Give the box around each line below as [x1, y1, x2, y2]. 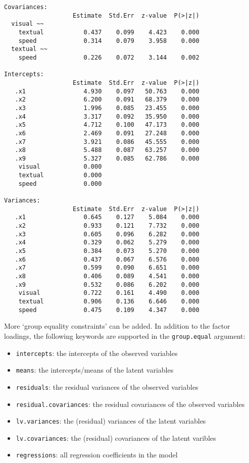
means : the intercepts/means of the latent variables [16, 365, 174, 375]
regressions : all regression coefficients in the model [16, 449, 178, 460]
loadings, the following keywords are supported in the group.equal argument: [4, 330, 245, 341]
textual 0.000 [18, 172, 102, 179]
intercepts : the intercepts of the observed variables [16, 347, 178, 358]
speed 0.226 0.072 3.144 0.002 [18, 54, 200, 61]
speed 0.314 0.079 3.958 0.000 [18, 37, 200, 44]
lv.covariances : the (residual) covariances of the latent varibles [16, 432, 216, 443]
